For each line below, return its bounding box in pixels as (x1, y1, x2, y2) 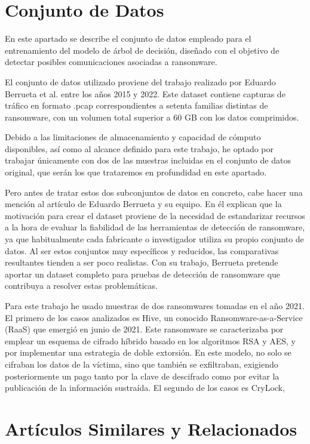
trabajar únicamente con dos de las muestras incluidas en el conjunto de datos (5, 154, 291, 166)
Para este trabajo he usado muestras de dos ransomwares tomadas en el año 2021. (5, 300, 305, 312)
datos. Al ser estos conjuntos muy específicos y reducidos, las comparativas (5, 244, 279, 257)
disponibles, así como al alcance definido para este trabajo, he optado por (5, 142, 274, 155)
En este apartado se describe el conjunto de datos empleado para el (5, 32, 251, 45)
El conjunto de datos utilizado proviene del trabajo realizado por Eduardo (5, 75, 276, 88)
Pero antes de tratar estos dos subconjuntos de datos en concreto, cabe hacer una (5, 186, 303, 198)
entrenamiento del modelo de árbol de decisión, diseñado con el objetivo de (5, 44, 280, 56)
